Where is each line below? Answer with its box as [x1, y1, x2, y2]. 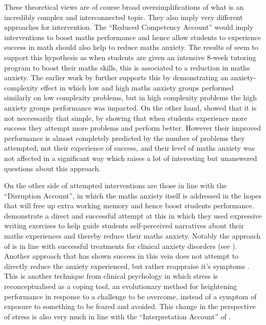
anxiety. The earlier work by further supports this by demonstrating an [4, 72, 229, 83]
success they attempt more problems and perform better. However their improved [4, 122, 261, 133]
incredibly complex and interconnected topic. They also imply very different [4, 11, 243, 22]
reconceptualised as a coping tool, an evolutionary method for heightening [4, 281, 237, 292]
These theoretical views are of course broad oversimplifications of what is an [4, 2, 244, 12]
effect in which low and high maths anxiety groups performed [41, 82, 234, 93]
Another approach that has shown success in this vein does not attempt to [4, 250, 239, 261]
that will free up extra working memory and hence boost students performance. [4, 200, 254, 211]
